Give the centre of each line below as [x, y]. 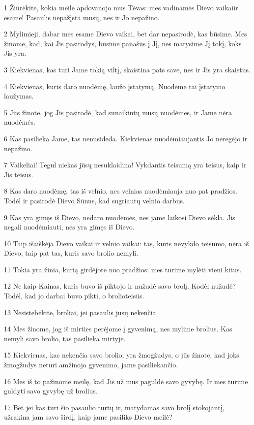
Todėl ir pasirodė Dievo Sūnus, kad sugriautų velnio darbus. [94, 200]
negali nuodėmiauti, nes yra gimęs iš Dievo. [69, 227]
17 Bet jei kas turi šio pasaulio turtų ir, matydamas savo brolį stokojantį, [114, 407]
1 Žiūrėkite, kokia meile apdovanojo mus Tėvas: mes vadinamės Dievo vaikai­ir [121, 7]
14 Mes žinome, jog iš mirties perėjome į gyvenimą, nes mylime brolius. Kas [118, 329]
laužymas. [19, 96]
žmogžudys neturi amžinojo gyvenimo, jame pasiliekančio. [91, 365]
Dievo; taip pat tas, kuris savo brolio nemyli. [71, 253]
